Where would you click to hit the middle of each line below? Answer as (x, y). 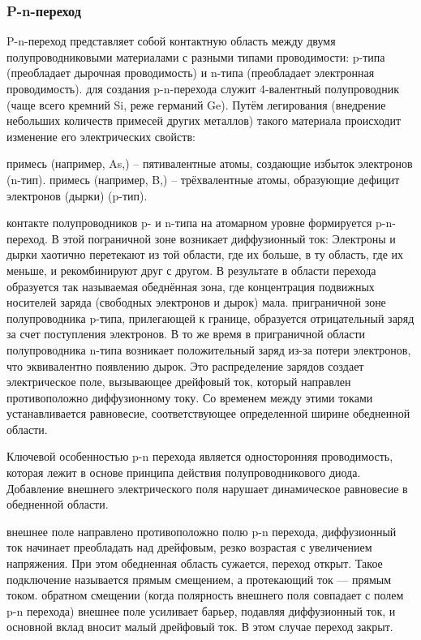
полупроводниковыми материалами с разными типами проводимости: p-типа (196, 56)
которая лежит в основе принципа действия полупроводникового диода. (184, 472)
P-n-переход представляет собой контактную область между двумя (171, 41)
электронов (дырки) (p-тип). (77, 195)
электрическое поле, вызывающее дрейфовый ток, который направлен (179, 382)
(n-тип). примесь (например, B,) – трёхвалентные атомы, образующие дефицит (203, 179)
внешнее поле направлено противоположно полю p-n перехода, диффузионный (202, 531)
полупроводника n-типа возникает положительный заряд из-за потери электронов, (209, 349)
